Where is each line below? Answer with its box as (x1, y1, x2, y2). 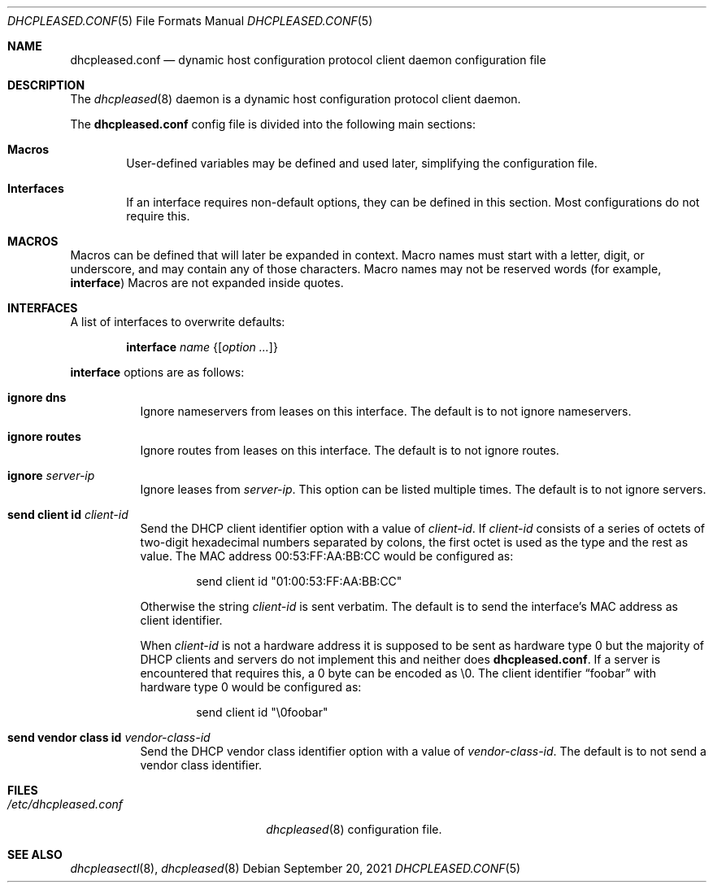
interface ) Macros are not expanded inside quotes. (70, 276, 344, 290)
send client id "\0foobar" (196, 705, 328, 719)
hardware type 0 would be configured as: (140, 680, 362, 694)
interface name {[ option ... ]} (126, 340, 278, 354)
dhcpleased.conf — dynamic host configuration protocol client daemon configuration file (70, 53, 546, 67)
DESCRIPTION (7, 78, 85, 92)
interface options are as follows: (70, 365, 245, 379)
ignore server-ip (7, 468, 95, 482)
